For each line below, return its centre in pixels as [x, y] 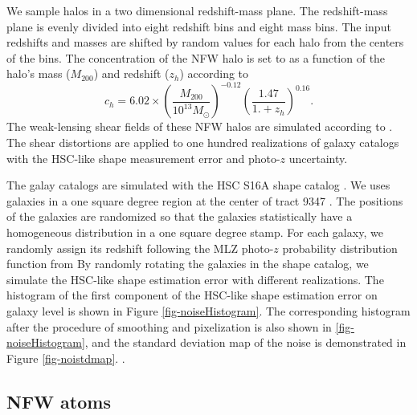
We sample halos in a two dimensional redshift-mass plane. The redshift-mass [197, 10]
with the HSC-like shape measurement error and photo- [143, 158]
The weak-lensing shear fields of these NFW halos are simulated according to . [200, 126]
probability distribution [340, 248]
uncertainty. [318, 158]
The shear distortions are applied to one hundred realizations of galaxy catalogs [203, 142]
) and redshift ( [131, 73]
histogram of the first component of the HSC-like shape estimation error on [192, 295]
